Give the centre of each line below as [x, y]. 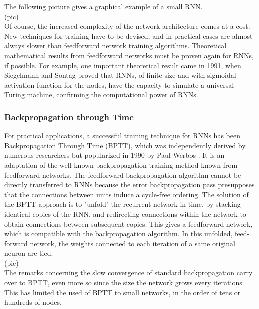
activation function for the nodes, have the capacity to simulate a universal [119, 85]
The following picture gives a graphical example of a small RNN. [103, 6]
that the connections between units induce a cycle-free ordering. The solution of [126, 194]
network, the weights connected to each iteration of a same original [133, 243]
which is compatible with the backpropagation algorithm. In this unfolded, [118, 234]
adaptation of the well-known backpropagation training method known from [121, 165]
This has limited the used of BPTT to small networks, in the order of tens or [122, 292]
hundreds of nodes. [33, 302]
